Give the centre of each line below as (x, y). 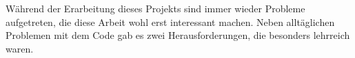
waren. (20, 48)
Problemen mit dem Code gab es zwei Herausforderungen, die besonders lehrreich (178, 35)
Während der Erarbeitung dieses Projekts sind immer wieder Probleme (155, 8)
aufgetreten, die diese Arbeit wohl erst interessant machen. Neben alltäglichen (170, 21)
